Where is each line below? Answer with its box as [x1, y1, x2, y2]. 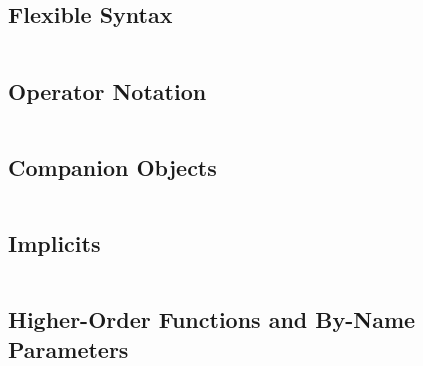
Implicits [8, 228, 101, 258]
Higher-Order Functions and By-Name [8, 304, 416, 335]
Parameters [8, 333, 129, 364]
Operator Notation [8, 75, 207, 106]
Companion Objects [8, 151, 217, 182]
